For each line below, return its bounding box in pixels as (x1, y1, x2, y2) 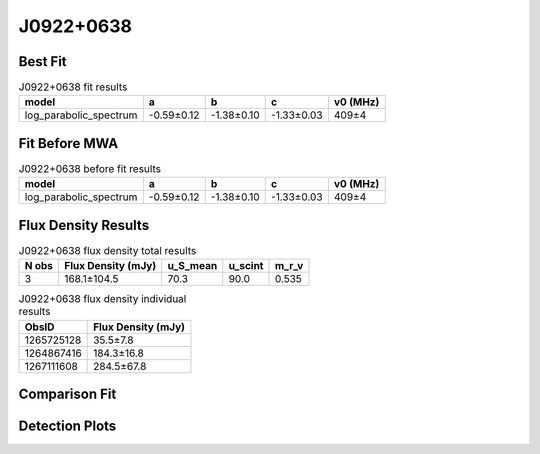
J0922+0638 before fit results (18, 162, 162, 176)
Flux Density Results (18, 216, 150, 234)
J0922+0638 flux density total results (18, 244, 197, 258)
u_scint (228, 259, 264, 273)
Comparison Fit (18, 386, 117, 403)
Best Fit (18, 53, 67, 70)
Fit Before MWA (18, 135, 119, 152)
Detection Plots (18, 418, 117, 435)
